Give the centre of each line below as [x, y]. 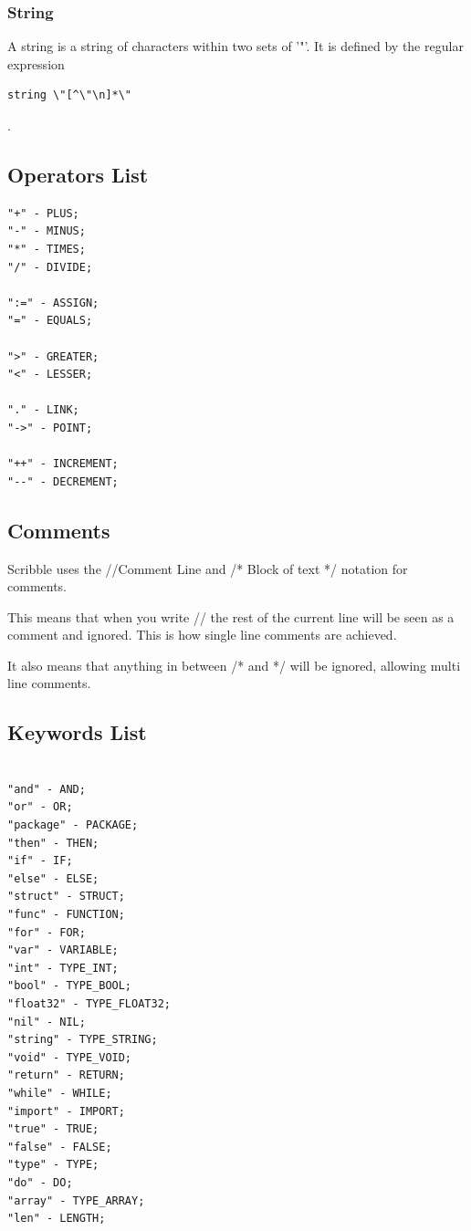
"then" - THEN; [53, 843]
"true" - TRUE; [53, 1129]
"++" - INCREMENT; [63, 464]
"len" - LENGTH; [57, 1219]
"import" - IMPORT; [66, 1111]
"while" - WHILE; [60, 1093]
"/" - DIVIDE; [50, 267]
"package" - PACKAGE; [73, 825]
